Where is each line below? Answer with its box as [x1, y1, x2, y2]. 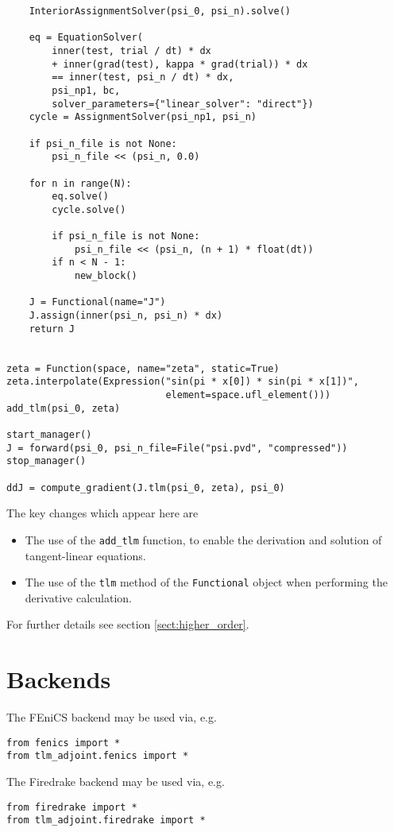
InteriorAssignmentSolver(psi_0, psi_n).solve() [29, 6, 291, 17]
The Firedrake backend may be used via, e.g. [6, 773, 225, 789]
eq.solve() [52, 191, 109, 203]
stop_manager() [6, 455, 87, 467]
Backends [6, 663, 111, 695]
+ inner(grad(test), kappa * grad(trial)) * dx [52, 58, 308, 70]
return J [29, 323, 75, 335]
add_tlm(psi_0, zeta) [6, 402, 121, 414]
